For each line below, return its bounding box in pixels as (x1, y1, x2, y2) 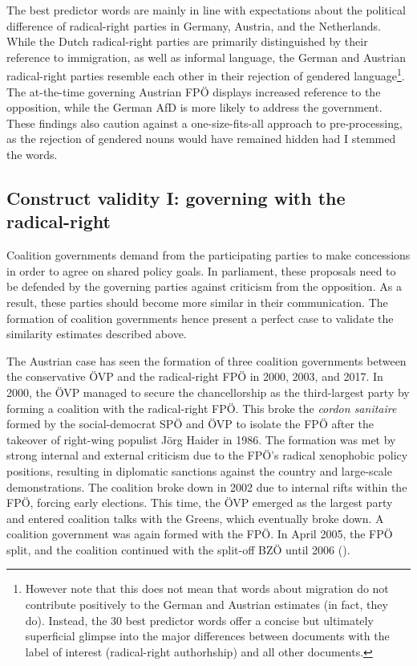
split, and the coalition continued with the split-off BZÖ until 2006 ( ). (6, 541, 350, 558)
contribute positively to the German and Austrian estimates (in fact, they (25, 596, 388, 613)
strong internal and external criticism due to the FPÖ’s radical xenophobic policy (6, 447, 408, 464)
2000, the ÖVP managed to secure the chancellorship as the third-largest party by (6, 383, 410, 400)
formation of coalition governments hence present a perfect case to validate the (6, 309, 394, 326)
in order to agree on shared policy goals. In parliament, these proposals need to (6, 262, 396, 279)
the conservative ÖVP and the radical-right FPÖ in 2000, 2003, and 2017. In (6, 368, 383, 385)
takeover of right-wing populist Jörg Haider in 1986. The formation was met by (6, 431, 396, 447)
